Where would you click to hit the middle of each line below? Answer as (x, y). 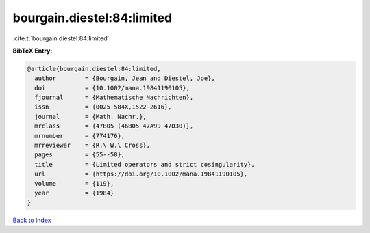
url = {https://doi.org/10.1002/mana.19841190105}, (141, 174)
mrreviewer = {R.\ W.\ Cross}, (92, 146)
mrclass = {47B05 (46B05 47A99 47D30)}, (114, 126)
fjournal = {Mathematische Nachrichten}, (114, 98)
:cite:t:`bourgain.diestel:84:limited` (61, 38)
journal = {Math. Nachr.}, (90, 116)
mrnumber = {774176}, (80, 136)
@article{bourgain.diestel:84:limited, (94, 69)
